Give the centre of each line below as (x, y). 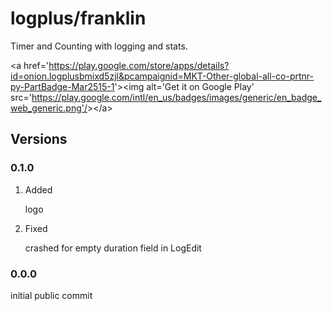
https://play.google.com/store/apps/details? (139, 65)
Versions (39, 139)
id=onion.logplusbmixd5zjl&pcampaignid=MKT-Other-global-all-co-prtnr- (162, 76)
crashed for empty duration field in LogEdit (113, 248)
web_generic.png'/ (49, 108)
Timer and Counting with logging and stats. (99, 46)
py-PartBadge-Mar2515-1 (62, 86)
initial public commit (51, 295)
